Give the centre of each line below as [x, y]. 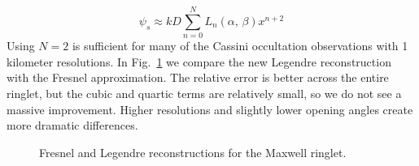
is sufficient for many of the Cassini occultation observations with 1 [240, 46]
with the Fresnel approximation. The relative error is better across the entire [198, 77]
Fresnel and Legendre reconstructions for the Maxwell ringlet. [193, 152]
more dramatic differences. [72, 125]
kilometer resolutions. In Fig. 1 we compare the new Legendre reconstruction [199, 61]
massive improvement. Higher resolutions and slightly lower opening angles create [210, 109]
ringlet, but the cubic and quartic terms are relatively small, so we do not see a [204, 93]
